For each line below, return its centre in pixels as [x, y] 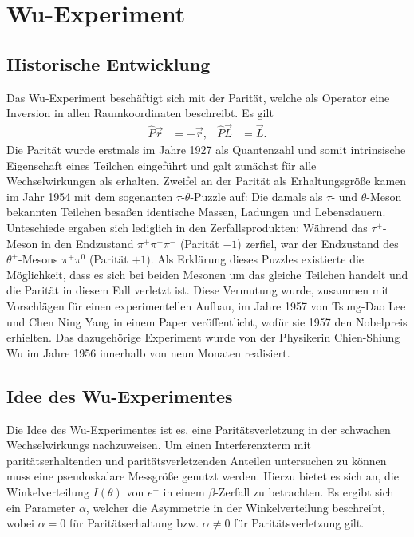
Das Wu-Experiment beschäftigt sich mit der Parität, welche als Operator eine [198, 97]
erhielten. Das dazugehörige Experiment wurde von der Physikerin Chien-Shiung [203, 337]
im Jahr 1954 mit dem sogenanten [90, 196]
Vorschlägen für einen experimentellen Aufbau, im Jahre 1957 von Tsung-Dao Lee [206, 305]
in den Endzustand [88, 243]
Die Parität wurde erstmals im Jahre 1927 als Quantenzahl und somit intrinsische [206, 150]
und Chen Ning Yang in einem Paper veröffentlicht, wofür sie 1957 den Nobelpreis [207, 321]
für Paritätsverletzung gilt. [299, 523]
